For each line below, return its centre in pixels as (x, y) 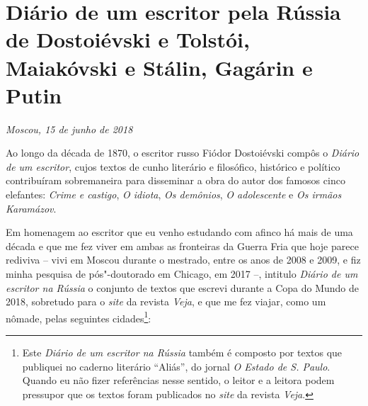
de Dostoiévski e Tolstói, (128, 39)
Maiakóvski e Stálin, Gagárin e (159, 67)
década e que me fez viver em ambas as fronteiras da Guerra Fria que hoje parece (182, 246)
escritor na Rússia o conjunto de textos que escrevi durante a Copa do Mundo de (183, 287)
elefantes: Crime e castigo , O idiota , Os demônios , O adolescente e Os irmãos (174, 194)
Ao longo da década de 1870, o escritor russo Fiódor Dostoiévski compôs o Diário (183, 153)
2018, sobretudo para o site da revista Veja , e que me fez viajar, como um (166, 301)
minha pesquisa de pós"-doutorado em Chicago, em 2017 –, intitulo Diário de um (182, 274)
